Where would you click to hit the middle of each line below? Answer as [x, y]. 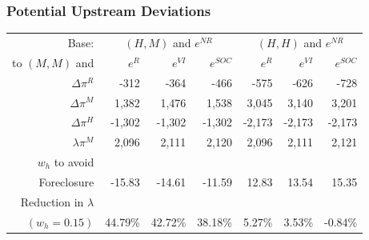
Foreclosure [66, 181]
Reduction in [52, 201]
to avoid [74, 162]
